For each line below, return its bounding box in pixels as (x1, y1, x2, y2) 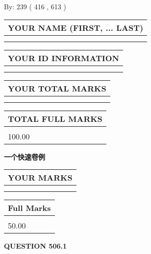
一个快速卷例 (4, 151, 45, 162)
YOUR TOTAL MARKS (8, 82, 106, 94)
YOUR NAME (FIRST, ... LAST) (8, 22, 144, 33)
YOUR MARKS (8, 172, 73, 184)
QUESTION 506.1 (4, 241, 67, 251)
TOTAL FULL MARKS (8, 113, 102, 124)
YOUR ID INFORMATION (8, 52, 119, 64)
